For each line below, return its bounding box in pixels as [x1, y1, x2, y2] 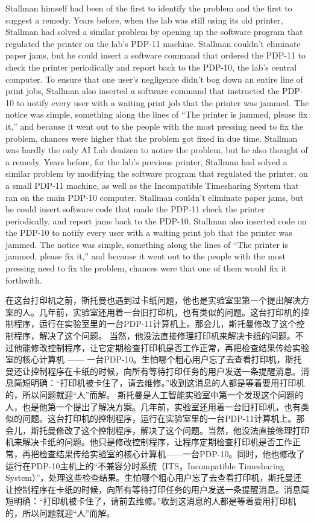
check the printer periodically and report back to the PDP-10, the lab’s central [5, 60, 297, 73]
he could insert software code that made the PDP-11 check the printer [5, 203, 265, 215]
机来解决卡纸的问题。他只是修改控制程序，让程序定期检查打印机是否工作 [5, 436, 292, 448]
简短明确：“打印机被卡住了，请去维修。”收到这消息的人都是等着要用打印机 [13, 376, 305, 389]
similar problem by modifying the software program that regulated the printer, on [5, 167, 308, 180]
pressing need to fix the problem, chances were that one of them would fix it [5, 262, 287, 274]
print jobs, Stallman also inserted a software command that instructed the [5, 84, 280, 97]
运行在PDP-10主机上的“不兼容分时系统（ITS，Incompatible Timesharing [5, 459, 284, 472]
